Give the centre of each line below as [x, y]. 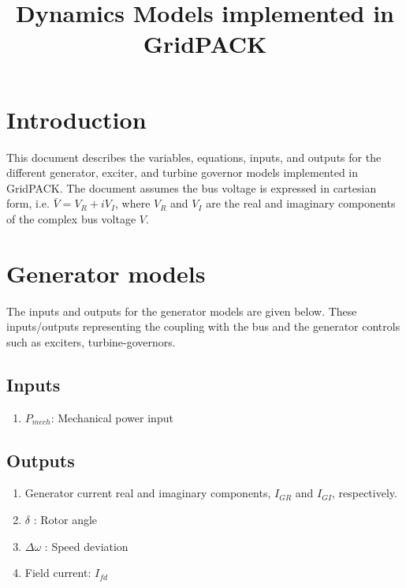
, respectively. [364, 493]
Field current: [58, 573]
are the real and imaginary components [301, 203]
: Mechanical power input [112, 417]
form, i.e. [28, 203]
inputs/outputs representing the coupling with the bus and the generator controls [203, 326]
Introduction [76, 119]
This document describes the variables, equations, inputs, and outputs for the [194, 157]
